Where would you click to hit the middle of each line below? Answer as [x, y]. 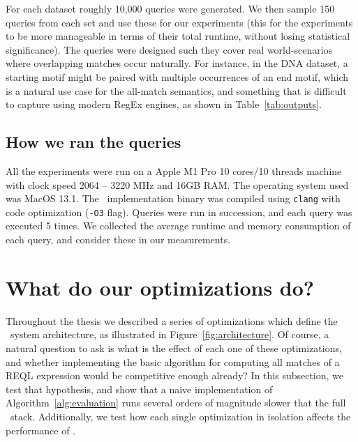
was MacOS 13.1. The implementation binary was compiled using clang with [173, 198]
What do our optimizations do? [160, 287]
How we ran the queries [94, 142]
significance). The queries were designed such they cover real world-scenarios [169, 49]
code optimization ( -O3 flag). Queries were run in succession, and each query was [179, 212]
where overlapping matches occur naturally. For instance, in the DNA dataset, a [177, 63]
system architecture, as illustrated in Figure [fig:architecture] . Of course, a [170, 334]
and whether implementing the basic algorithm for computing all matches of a [173, 361]
